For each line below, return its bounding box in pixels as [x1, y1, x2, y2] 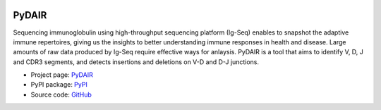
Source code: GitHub [30, 90, 92, 99]
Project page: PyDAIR [30, 71, 93, 79]
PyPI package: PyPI [30, 80, 87, 89]
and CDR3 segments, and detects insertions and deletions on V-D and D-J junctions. [13, 57, 260, 66]
